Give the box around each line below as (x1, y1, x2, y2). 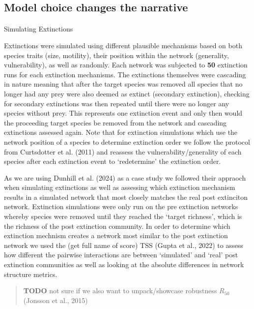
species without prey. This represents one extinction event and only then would (4, 108, 243, 118)
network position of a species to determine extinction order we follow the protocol (4, 136, 250, 147)
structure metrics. (4, 269, 57, 279)
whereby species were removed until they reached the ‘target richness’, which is (4, 211, 242, 221)
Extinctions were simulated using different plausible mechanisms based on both (4, 40, 242, 50)
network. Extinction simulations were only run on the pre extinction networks (4, 201, 238, 212)
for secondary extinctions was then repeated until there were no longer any (4, 98, 229, 108)
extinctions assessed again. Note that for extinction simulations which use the (4, 127, 238, 137)
